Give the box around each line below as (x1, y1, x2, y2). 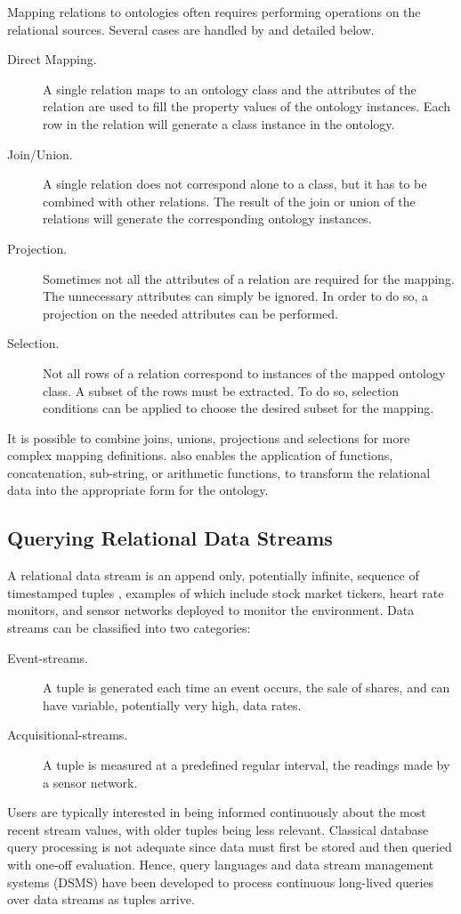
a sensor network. (43, 772, 138, 791)
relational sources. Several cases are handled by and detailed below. (7, 20, 375, 38)
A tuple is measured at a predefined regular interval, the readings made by (43, 756, 450, 774)
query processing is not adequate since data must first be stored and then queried (7, 837, 452, 856)
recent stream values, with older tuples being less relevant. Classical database (7, 820, 429, 838)
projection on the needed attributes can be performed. (43, 303, 338, 322)
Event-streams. (7, 648, 88, 667)
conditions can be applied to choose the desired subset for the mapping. (43, 399, 434, 417)
